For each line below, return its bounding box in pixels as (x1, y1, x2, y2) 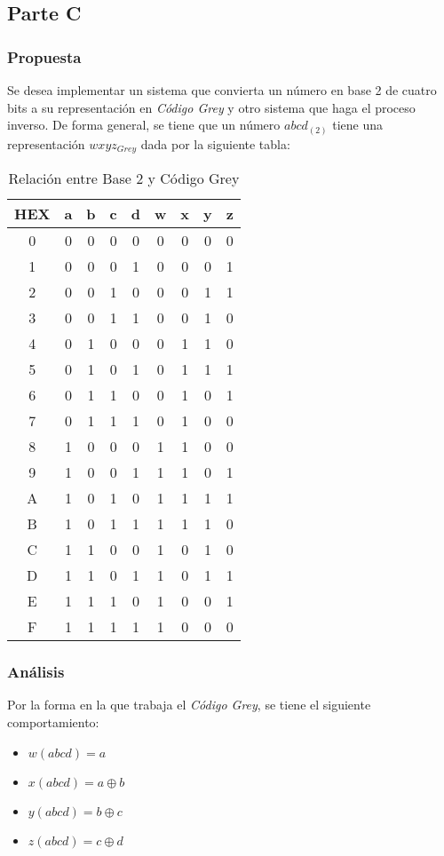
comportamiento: (7, 712, 99, 731)
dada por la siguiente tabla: (140, 134, 290, 153)
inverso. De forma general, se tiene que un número (7, 115, 281, 134)
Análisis (7, 661, 65, 683)
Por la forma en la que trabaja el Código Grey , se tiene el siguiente (7, 695, 371, 714)
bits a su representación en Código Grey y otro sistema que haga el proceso (7, 98, 416, 116)
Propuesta (7, 45, 82, 67)
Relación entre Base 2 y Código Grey (8, 168, 240, 189)
